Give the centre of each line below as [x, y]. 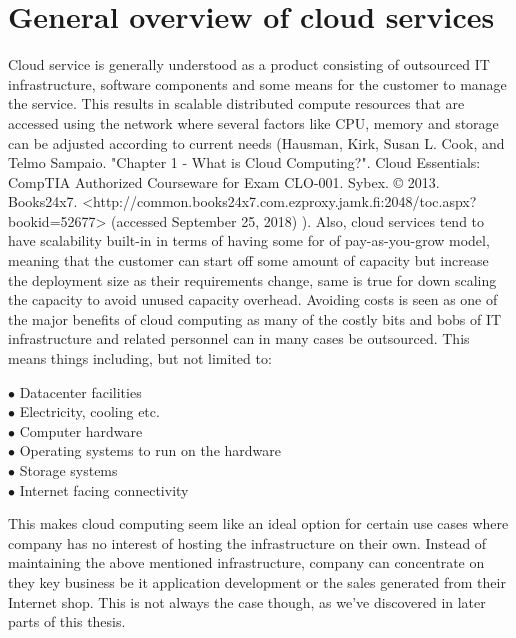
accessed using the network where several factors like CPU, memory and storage [253, 122]
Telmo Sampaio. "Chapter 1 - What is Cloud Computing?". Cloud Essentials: [244, 162]
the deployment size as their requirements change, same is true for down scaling [252, 279]
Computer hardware [81, 430]
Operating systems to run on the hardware [150, 450]
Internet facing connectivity [104, 489]
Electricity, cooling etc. [89, 411]
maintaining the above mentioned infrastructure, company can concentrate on [246, 562]
